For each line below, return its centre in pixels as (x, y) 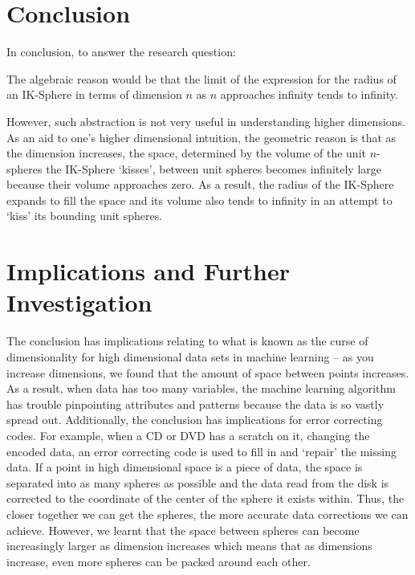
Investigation (79, 302)
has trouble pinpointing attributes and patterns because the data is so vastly (195, 404)
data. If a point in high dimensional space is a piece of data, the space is (185, 467)
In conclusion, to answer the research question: (121, 52)
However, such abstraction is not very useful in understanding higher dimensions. (206, 121)
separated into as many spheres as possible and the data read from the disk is (198, 482)
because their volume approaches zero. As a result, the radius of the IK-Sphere (200, 184)
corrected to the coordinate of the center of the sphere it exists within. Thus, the (205, 498)
